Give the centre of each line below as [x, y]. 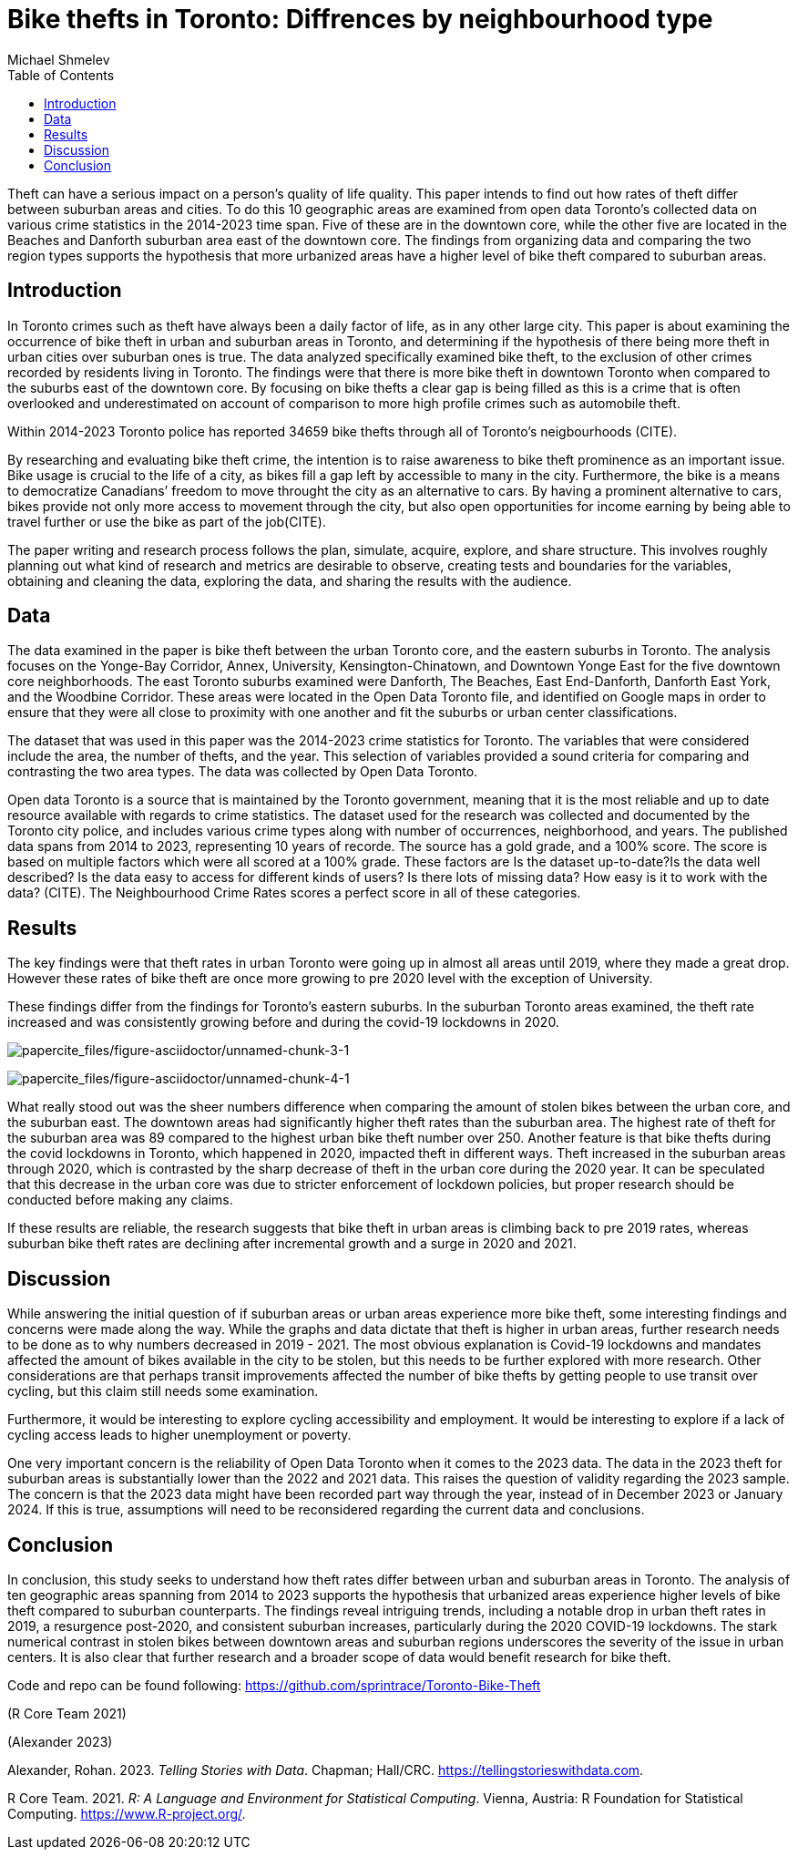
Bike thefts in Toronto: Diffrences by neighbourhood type [360, 19]
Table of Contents [61, 75]
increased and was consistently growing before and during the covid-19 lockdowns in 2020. [283, 1022]
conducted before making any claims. [120, 1200]
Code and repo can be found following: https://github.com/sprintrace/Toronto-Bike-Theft [274, 1685]
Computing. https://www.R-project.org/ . [127, 1813]
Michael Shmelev [59, 59]
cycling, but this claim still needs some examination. [163, 1391]
